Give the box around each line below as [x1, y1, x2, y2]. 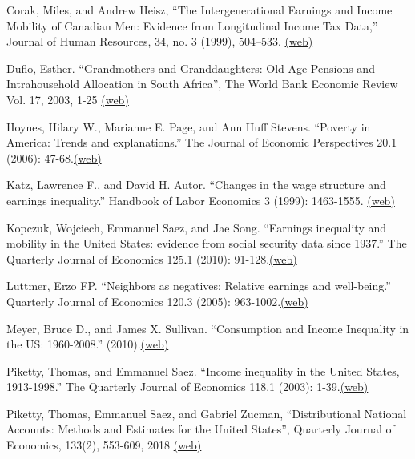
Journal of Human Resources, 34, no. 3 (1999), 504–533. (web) [6, 33, 313, 50]
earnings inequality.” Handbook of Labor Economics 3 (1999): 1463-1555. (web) [6, 191, 395, 208]
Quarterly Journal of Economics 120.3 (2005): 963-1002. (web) [6, 292, 308, 309]
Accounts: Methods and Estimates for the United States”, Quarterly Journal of [6, 421, 395, 437]
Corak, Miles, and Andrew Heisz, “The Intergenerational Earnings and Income [6, 2, 393, 18]
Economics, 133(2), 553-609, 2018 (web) [6, 437, 202, 453]
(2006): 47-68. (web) [6, 149, 102, 166]
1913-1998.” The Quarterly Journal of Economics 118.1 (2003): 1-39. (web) [6, 378, 369, 395]
